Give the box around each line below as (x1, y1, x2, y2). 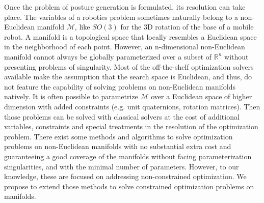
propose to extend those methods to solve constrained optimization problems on (4, 181, 254, 191)
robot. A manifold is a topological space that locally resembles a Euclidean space (4, 31, 257, 42)
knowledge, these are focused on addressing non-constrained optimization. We (4, 171, 247, 182)
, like (74, 21, 90, 32)
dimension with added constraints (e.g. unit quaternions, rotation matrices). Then (4, 101, 260, 111)
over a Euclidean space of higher (151, 91, 252, 102)
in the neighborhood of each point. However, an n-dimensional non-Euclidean (4, 41, 245, 52)
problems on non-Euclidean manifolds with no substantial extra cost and (4, 141, 231, 152)
